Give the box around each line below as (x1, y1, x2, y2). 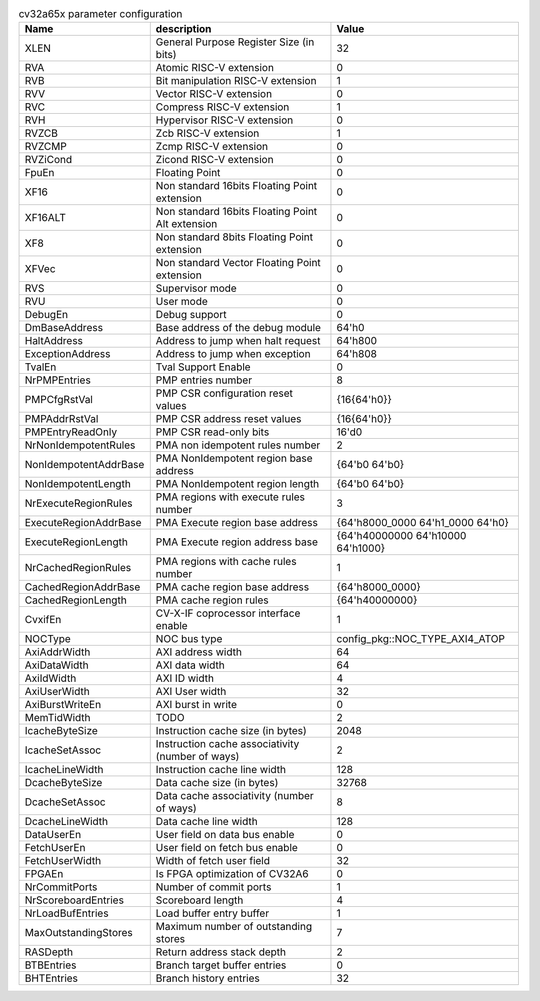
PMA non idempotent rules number (155, 438, 321, 452)
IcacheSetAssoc (24, 743, 102, 757)
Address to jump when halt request (155, 334, 321, 348)
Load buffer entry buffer (155, 906, 270, 920)
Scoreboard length (155, 893, 244, 907)
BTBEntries (24, 958, 77, 972)
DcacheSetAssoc (24, 795, 106, 809)
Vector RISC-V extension (155, 87, 273, 101)
